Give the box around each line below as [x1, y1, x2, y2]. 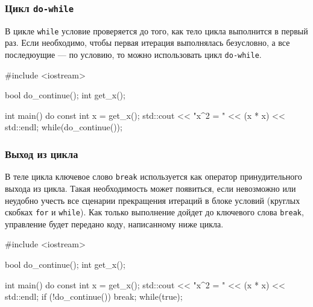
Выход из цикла [5, 146, 78, 161]
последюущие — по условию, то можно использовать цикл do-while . [5, 48, 262, 61]
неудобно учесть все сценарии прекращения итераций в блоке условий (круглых [5, 194, 300, 206]
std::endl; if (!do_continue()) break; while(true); [5, 290, 183, 303]
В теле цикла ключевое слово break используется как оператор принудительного [5, 170, 302, 183]
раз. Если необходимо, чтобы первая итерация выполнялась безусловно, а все [5, 36, 290, 49]
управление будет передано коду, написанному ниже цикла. [5, 217, 224, 230]
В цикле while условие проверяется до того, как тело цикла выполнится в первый [5, 24, 308, 37]
